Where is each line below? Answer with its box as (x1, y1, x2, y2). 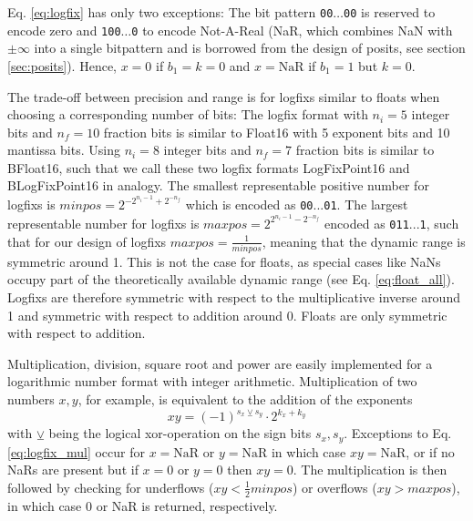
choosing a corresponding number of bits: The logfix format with (7, 105, 368, 124)
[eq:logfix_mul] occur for (7, 442, 146, 461)
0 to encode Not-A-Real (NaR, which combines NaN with (131, 20, 453, 39)
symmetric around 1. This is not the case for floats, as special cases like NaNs (7, 251, 441, 271)
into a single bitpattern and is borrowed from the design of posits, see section (34, 38, 466, 57)
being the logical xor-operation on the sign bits (48, 424, 312, 443)
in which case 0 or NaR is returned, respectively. (7, 495, 278, 515)
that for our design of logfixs (7, 231, 167, 250)
